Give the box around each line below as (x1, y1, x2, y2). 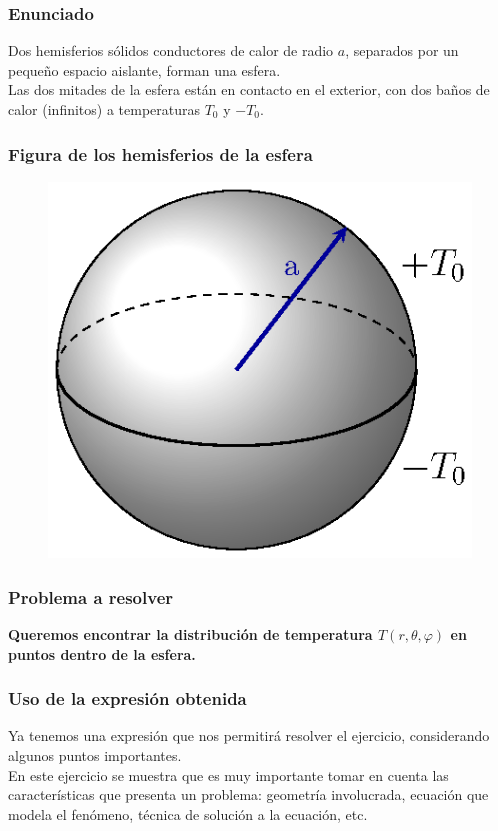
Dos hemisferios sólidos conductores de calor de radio (8, 40, 334, 61)
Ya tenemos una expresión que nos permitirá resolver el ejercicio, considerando (8, 725, 490, 746)
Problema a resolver (8, 584, 174, 609)
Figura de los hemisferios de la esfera (8, 141, 313, 166)
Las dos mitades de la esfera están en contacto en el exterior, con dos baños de (8, 79, 490, 100)
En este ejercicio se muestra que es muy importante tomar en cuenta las (8, 764, 449, 785)
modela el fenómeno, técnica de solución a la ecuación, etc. (8, 803, 368, 824)
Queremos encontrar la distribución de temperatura (8, 624, 373, 645)
